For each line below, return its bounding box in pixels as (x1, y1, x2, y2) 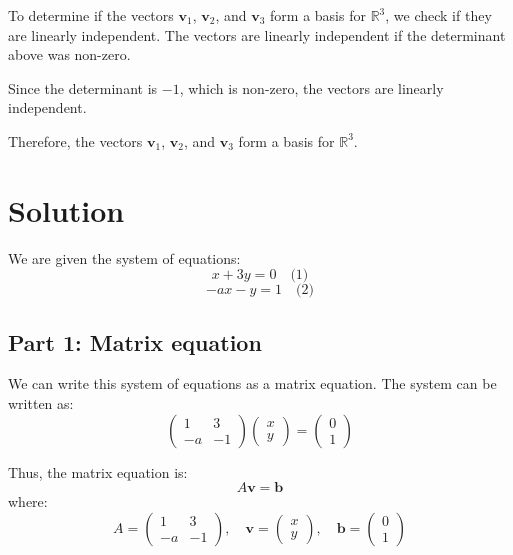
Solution (8, 189, 125, 230)
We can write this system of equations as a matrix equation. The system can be (8, 373, 497, 394)
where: (8, 491, 48, 512)
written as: (8, 393, 74, 414)
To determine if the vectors (8, 5, 174, 25)
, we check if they (385, 5, 492, 25)
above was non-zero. (8, 44, 131, 65)
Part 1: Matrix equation (8, 326, 262, 357)
